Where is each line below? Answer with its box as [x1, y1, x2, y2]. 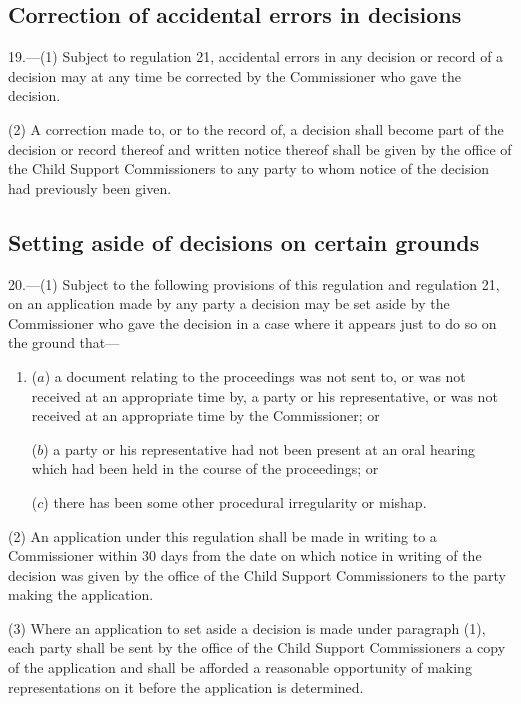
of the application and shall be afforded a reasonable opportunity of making [8, 657, 472, 678]
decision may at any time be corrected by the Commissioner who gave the [8, 65, 461, 86]
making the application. [8, 584, 154, 605]
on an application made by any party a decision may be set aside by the [8, 293, 450, 314]
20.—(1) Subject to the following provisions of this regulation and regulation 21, [8, 273, 500, 294]
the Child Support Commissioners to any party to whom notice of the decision [8, 158, 490, 179]
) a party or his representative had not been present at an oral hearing [43, 438, 476, 459]
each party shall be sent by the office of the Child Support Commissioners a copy [8, 637, 506, 658]
